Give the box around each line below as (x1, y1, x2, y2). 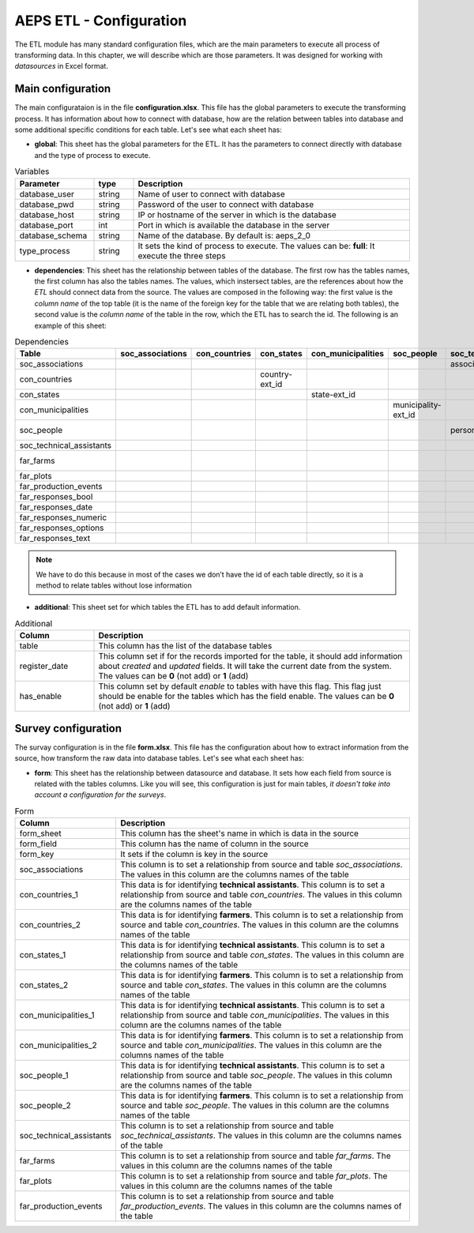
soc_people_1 (19, 1070, 69, 1081)
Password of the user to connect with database (137, 198, 314, 209)
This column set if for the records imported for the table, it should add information (98, 651, 403, 662)
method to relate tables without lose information (36, 581, 193, 590)
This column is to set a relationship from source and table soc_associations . (119, 859, 403, 870)
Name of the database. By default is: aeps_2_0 (137, 230, 311, 241)
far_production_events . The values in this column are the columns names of (119, 1201, 402, 1212)
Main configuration (14, 82, 111, 96)
